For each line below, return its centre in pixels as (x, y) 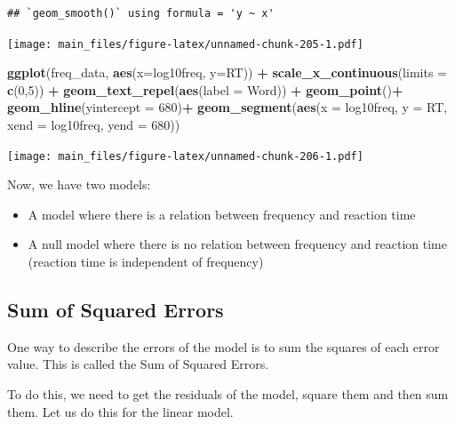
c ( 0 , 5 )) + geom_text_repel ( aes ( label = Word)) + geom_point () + (205, 89)
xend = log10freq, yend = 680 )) (94, 125)
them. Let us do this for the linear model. (120, 411)
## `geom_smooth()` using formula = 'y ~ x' (141, 13)
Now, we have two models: (79, 184)
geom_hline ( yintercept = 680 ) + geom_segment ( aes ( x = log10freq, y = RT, (227, 107)
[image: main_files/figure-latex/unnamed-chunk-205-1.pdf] (185, 44)
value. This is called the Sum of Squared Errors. (138, 364)
